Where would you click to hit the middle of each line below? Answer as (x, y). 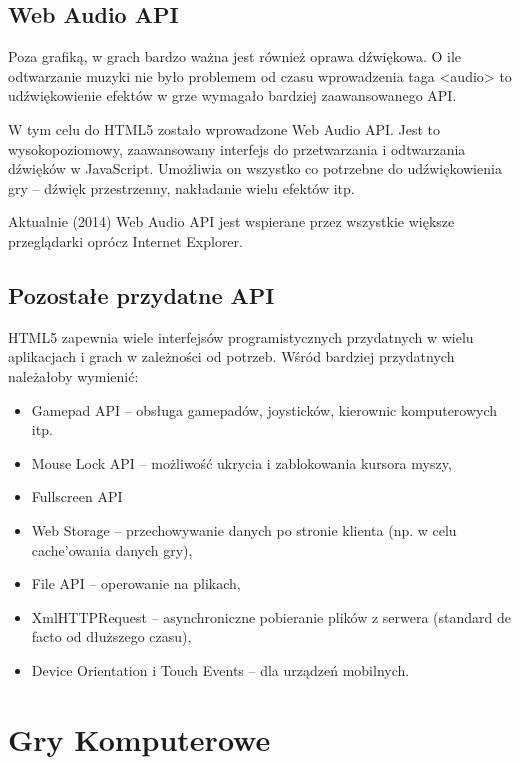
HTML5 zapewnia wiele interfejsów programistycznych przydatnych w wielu (241, 336)
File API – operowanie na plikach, (136, 583)
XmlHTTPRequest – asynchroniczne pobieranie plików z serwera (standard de (271, 616)
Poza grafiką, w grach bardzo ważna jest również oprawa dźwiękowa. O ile (235, 56)
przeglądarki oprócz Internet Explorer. (125, 240)
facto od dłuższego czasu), (111, 636)
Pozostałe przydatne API (141, 294)
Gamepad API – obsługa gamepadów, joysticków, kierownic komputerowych (264, 409)
